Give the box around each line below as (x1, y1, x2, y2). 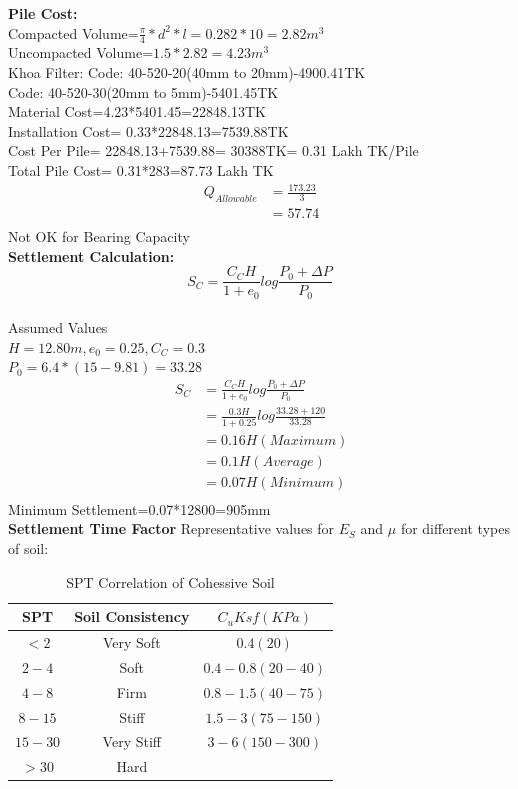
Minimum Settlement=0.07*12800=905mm (8, 498, 271, 519)
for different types (400, 518, 510, 539)
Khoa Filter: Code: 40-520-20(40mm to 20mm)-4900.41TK (8, 62, 366, 83)
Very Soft (102, 632, 161, 653)
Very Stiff (102, 731, 161, 752)
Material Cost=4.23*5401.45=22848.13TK (8, 101, 266, 122)
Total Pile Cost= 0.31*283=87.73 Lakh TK (8, 159, 274, 180)
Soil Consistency (74, 606, 190, 627)
